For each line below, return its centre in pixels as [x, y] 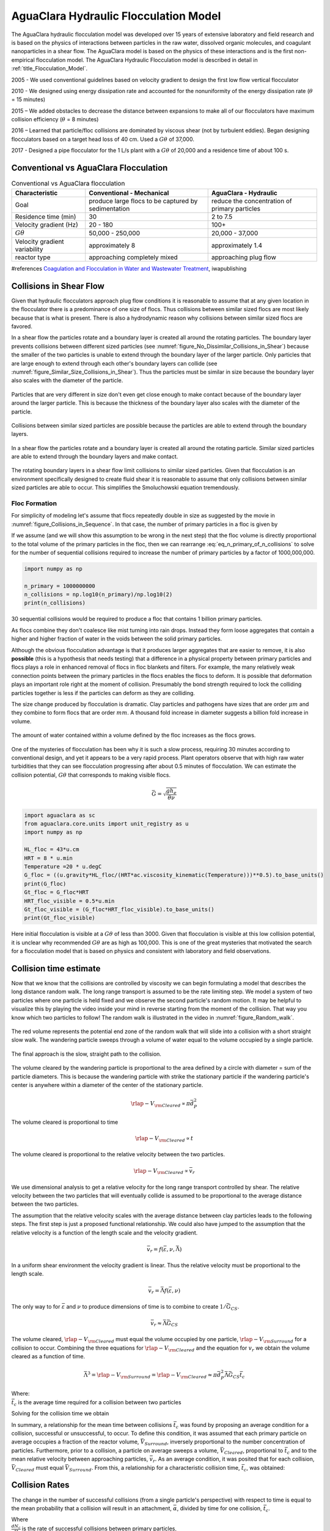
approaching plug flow [244, 257]
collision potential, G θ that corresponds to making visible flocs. [91, 775]
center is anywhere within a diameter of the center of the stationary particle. [107, 1085]
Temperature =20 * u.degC [63, 866]
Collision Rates [40, 1485]
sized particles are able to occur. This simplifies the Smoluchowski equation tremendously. [125, 487]
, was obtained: [266, 1467]
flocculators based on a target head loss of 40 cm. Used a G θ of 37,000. [103, 139]
